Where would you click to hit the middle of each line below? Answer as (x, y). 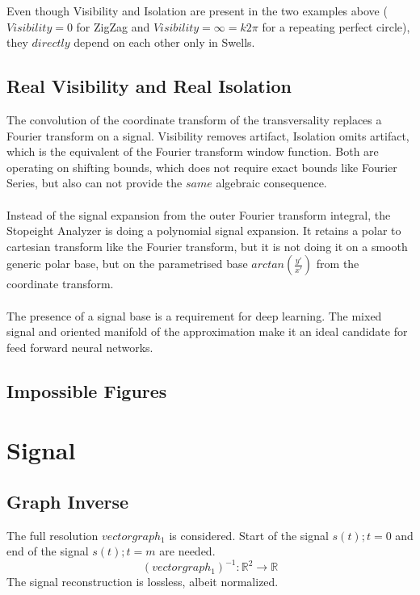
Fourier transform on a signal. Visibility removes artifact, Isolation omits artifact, (208, 135)
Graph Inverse (68, 501)
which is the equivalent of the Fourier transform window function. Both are (193, 151)
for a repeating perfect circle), (336, 26)
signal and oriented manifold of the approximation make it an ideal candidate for (207, 331)
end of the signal (48, 551)
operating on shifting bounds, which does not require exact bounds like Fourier (202, 167)
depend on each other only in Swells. (164, 42)
